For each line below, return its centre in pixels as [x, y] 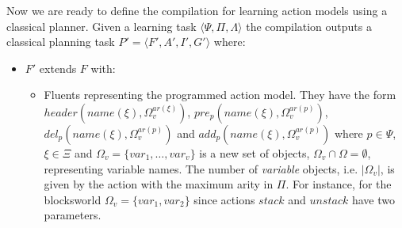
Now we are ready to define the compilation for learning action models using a [197, 10]
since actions [224, 199]
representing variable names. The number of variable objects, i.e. [201, 168]
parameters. [73, 215]
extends [58, 68]
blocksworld [73, 199]
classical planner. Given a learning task [101, 26]
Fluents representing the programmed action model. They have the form [220, 95]
